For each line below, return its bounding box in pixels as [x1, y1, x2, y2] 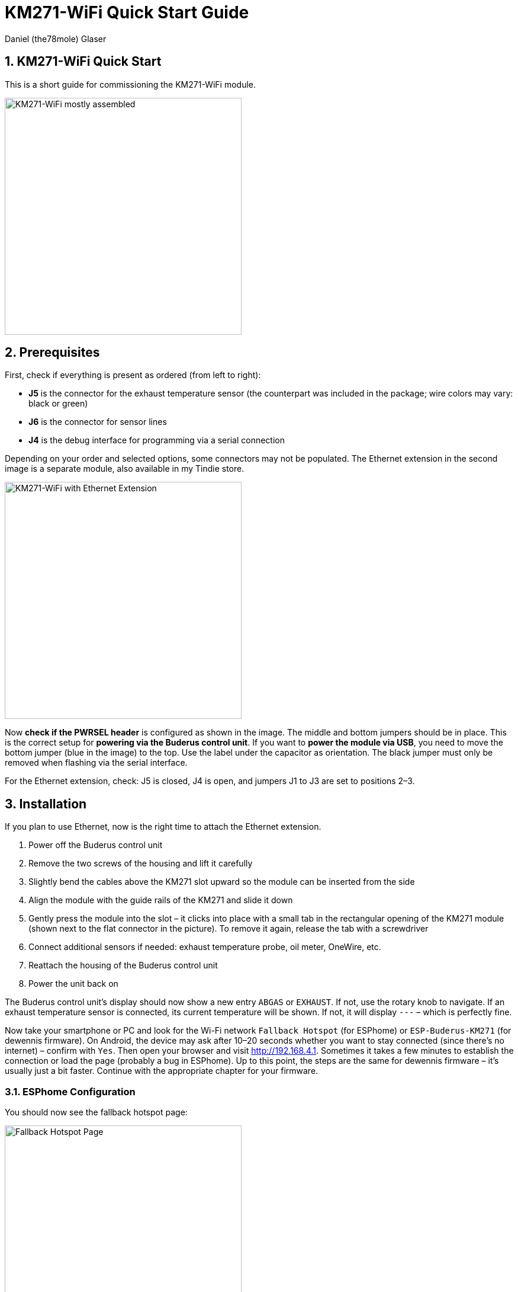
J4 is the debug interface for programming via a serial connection [28, 435, 285, 446]
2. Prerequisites [5, 345, 100, 360]
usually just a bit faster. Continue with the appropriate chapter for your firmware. [5, 1066, 318, 1076]
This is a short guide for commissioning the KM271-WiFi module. [5, 79, 256, 89]
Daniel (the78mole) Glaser [5, 33, 107, 44]
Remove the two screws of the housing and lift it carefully [28, 858, 253, 869]
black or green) [28, 398, 88, 409]
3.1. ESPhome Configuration [5, 1085, 136, 1098]
